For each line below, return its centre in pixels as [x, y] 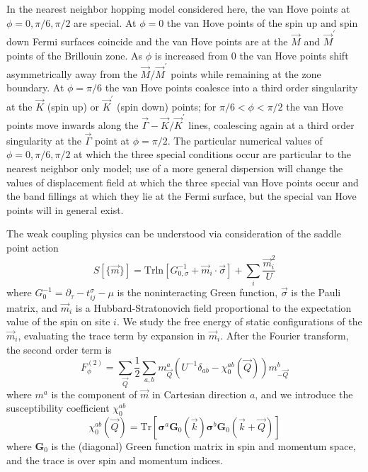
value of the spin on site [58, 321]
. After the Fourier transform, [284, 336]
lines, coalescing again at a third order [271, 125]
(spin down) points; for [167, 106]
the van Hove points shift [294, 55]
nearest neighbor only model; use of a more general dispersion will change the [175, 168]
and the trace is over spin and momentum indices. [115, 460]
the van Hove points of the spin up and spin [262, 22]
